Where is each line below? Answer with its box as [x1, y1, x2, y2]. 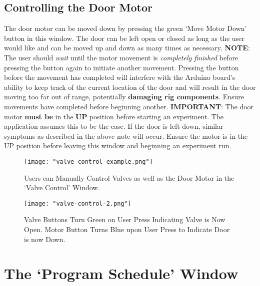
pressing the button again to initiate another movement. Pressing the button [4, 62, 239, 72]
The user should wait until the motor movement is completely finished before [4, 52, 238, 62]
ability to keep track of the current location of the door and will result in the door [4, 81, 256, 92]
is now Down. [24, 234, 65, 244]
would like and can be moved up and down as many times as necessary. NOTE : [4, 42, 250, 53]
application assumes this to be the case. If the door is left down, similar [4, 121, 223, 131]
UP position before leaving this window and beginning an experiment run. [4, 140, 231, 151]
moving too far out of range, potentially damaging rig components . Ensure [4, 91, 244, 102]
